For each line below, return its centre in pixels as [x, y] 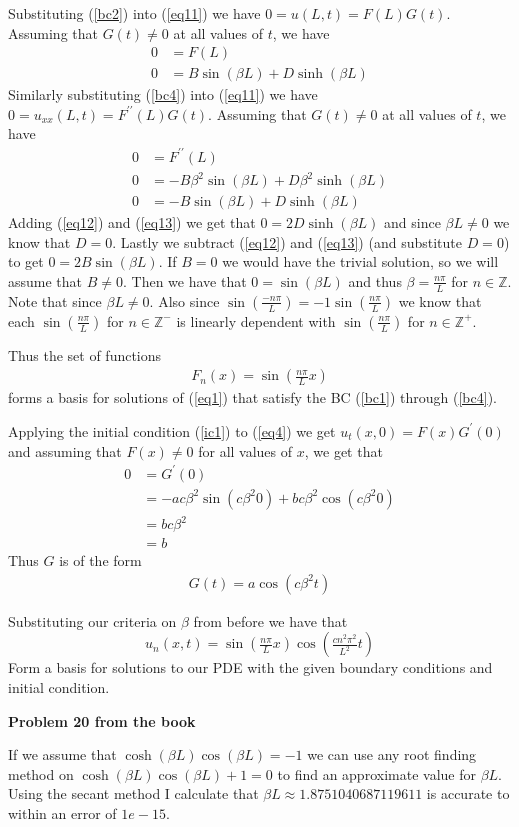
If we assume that [62, 754]
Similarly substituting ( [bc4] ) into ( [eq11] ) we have [163, 94]
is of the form [100, 560]
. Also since [184, 300]
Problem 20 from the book [102, 720]
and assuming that [65, 450]
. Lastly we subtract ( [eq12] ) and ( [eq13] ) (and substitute [287, 241]
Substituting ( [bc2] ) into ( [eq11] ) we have [134, 13]
